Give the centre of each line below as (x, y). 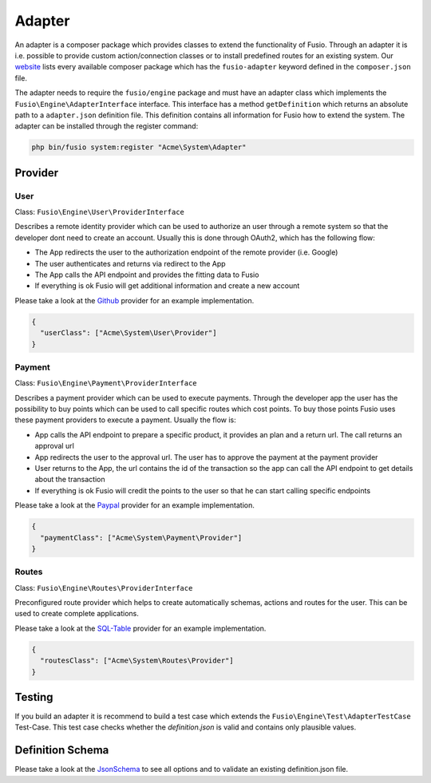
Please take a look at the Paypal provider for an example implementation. (134, 505)
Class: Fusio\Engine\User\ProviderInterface (100, 212)
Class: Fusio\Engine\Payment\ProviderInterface (106, 383)
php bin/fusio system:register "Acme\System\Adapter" (139, 147)
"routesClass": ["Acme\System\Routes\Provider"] (137, 661)
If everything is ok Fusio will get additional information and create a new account (167, 286)
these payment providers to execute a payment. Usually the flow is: (125, 420)
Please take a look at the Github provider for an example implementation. (134, 300)
